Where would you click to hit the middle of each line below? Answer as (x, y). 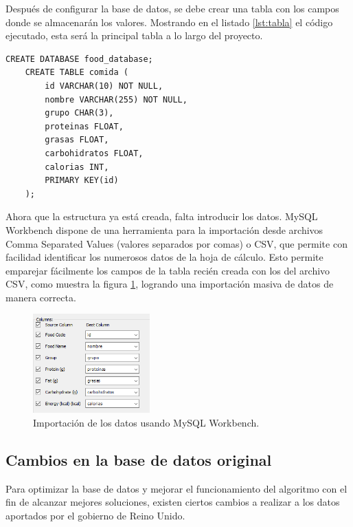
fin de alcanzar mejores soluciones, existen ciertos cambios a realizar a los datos (173, 502)
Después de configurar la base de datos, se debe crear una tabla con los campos (172, 8)
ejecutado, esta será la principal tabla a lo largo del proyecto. (134, 35)
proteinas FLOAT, (84, 126)
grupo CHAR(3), (79, 113)
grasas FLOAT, (77, 140)
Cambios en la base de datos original (139, 460)
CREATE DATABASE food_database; (79, 59)
